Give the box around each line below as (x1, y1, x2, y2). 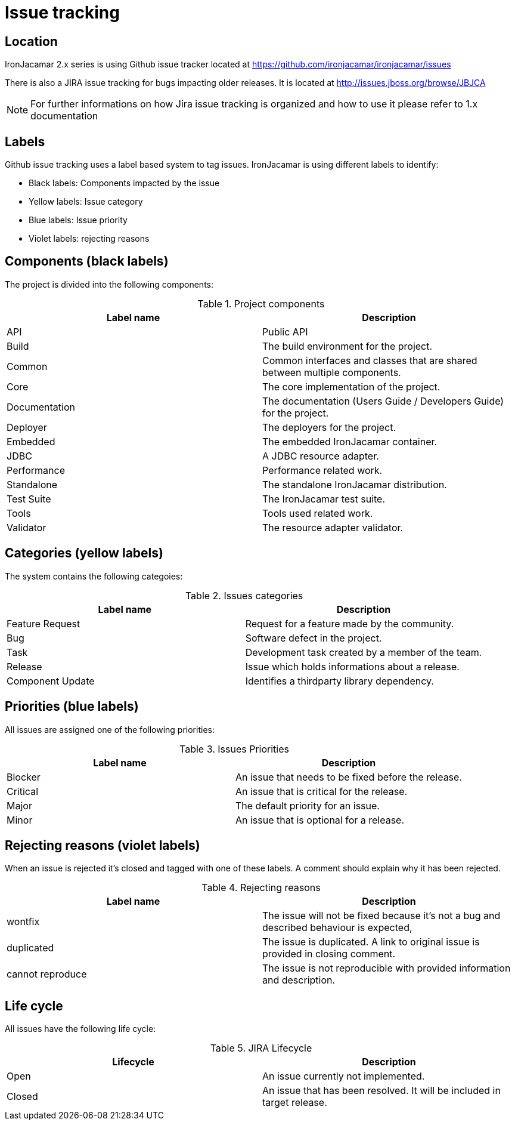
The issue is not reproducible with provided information (262, 962, 511, 975)
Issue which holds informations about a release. (245, 660, 460, 673)
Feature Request (7, 617, 80, 630)
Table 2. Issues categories (185, 589, 303, 602)
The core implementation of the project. (262, 380, 440, 393)
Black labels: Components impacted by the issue (29, 178, 220, 189)
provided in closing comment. (262, 948, 396, 960)
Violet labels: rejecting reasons (29, 233, 150, 244)
